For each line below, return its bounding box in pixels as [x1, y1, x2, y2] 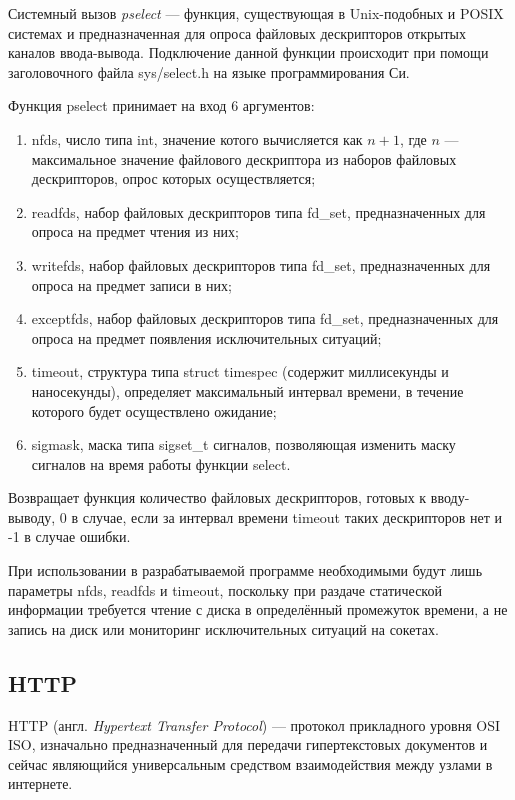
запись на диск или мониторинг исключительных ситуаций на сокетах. [8, 618, 439, 639]
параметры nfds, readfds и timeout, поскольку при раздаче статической [8, 579, 442, 600]
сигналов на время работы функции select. [31, 453, 291, 474]
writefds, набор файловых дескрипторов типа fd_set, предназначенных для [31, 254, 491, 275]
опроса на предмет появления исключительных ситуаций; [31, 327, 382, 348]
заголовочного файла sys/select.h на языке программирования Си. [8, 61, 410, 82]
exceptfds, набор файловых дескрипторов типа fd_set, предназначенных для [31, 308, 499, 329]
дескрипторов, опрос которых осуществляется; [31, 168, 316, 189]
